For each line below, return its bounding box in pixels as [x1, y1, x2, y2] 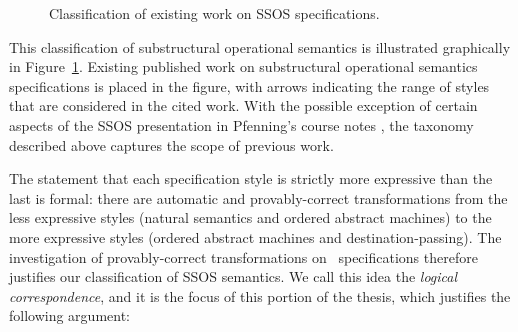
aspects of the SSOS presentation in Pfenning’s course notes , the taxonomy [9, 114, 474, 135]
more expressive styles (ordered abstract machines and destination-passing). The [9, 226, 502, 247]
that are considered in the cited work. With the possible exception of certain [9, 95, 478, 116]
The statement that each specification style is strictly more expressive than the [9, 168, 493, 189]
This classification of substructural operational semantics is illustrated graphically [9, 36, 511, 57]
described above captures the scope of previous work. [9, 134, 334, 155]
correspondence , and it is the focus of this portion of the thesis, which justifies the [9, 285, 511, 306]
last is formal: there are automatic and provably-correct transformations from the [9, 187, 508, 208]
